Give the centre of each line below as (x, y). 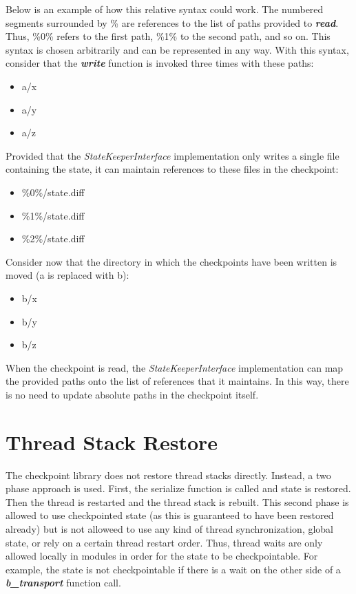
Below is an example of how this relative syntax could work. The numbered (165, 9)
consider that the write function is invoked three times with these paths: (160, 63)
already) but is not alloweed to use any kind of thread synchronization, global (169, 528)
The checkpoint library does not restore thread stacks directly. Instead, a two (168, 475)
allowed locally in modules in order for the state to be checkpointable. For (162, 556)
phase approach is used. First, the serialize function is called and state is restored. (178, 488)
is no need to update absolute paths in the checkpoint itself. (132, 394)
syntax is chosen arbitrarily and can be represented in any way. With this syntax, (177, 49)
